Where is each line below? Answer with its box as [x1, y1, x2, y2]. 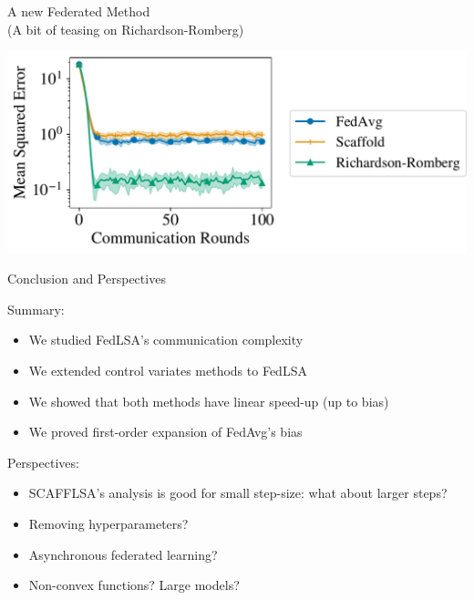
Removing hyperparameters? [28, 514, 189, 533]
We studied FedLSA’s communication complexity [28, 330, 304, 349]
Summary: [7, 299, 65, 318]
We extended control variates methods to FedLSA [28, 361, 307, 380]
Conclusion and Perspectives [7, 269, 166, 288]
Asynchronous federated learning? [28, 544, 218, 564]
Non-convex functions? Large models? [28, 575, 240, 595]
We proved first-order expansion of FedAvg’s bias [28, 422, 303, 441]
